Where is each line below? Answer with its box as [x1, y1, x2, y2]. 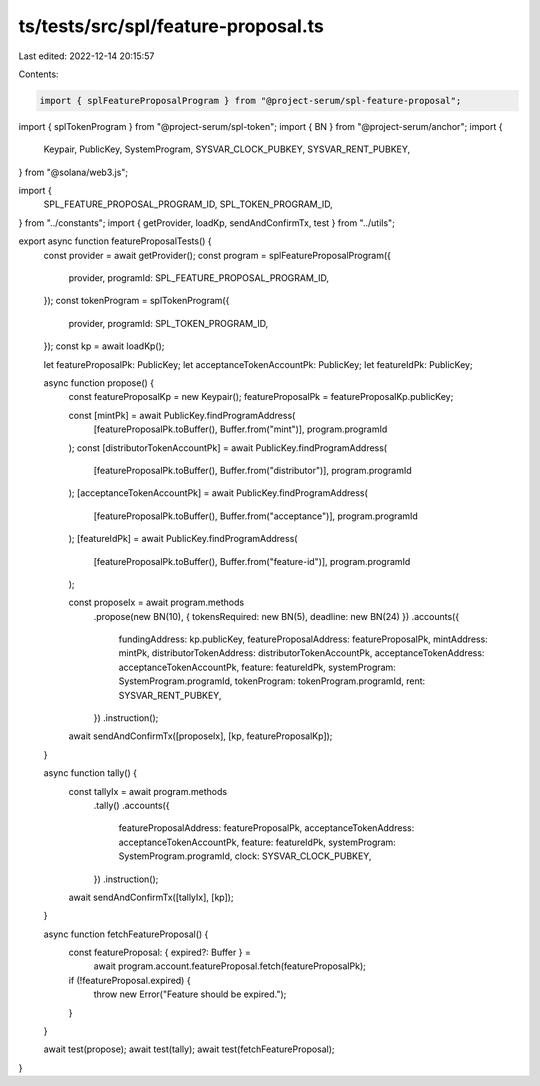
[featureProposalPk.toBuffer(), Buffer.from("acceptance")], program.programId [93, 510, 419, 522]
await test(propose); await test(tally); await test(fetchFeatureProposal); [43, 1043, 335, 1055]
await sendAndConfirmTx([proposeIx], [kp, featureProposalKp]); [68, 730, 333, 742]
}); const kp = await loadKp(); [43, 340, 165, 352]
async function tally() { [43, 767, 137, 779]
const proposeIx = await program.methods [68, 596, 245, 609]
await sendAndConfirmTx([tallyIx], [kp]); [68, 891, 234, 903]
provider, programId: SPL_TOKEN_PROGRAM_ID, [68, 317, 269, 329]
